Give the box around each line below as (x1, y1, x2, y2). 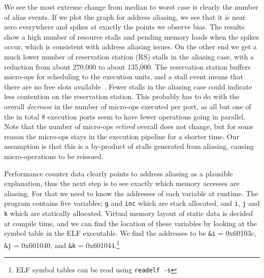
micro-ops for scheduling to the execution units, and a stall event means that (4, 71, 244, 82)
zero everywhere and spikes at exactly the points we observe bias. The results (4, 21, 245, 32)
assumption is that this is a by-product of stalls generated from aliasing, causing (4, 141, 254, 151)
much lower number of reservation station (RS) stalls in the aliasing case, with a (4, 51, 254, 61)
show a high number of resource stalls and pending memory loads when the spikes (4, 31, 259, 42)
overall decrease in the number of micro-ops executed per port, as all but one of (4, 101, 251, 111)
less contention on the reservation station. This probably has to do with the (4, 91, 240, 102)
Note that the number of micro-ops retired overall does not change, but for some (4, 121, 254, 132)
